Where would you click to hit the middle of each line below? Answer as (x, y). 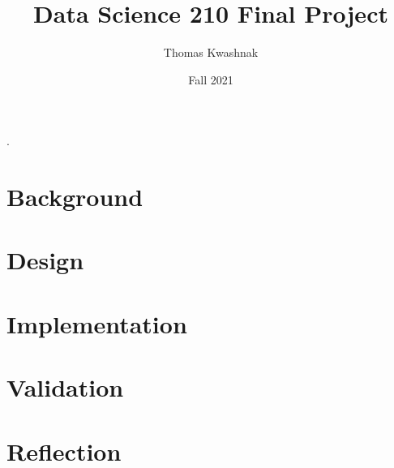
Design (45, 260)
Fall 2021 (211, 79)
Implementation (97, 323)
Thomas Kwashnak (211, 52)
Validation (65, 387)
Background (75, 197)
